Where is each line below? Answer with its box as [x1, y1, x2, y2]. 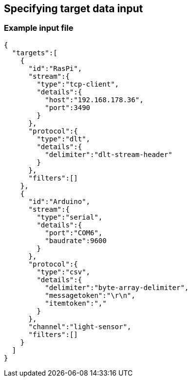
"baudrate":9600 [45, 236, 107, 245]
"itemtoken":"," [45, 299, 107, 307]
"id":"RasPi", [28, 64, 82, 72]
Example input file [4, 23, 74, 33]
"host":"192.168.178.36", [45, 95, 144, 104]
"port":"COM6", [45, 228, 103, 237]
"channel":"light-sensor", [28, 322, 132, 331]
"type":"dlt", [37, 134, 91, 143]
